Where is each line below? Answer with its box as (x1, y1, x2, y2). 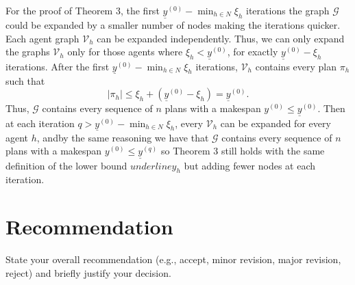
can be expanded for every (220, 116, 331, 130)
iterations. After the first (5, 59, 110, 73)
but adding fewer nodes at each (184, 158, 316, 172)
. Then (317, 101, 345, 116)
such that (5, 73, 45, 87)
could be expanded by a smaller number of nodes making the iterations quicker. (5, 18, 341, 32)
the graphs (5, 44, 50, 59)
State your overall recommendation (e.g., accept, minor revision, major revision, (5, 252, 341, 267)
